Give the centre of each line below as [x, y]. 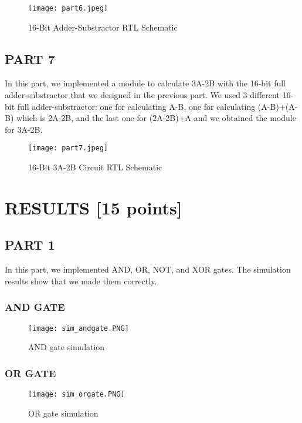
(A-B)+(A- [278, 106]
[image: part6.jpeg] [68, 8]
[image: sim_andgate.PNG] [79, 328]
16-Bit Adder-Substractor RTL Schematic [103, 27]
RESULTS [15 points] [94, 207]
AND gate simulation [67, 347]
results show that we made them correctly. [81, 281]
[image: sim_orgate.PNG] [77, 395]
